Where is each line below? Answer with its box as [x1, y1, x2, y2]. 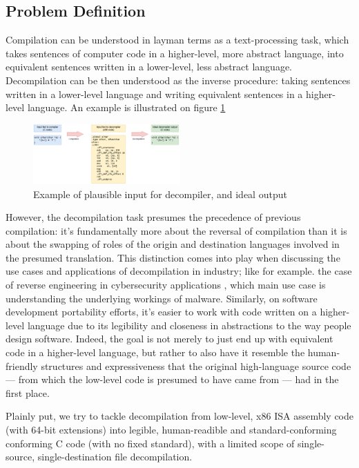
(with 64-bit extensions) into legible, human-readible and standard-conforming [6, 422, 337, 437]
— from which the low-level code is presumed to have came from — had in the [6, 372, 339, 387]
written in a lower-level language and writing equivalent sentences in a [6, 86, 303, 101]
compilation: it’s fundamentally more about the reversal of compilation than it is [6, 223, 347, 237]
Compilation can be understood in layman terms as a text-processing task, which [6, 32, 349, 47]
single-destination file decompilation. [37, 449, 193, 464]
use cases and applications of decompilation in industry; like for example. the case [6, 264, 352, 278]
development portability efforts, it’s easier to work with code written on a [6, 304, 317, 319]
